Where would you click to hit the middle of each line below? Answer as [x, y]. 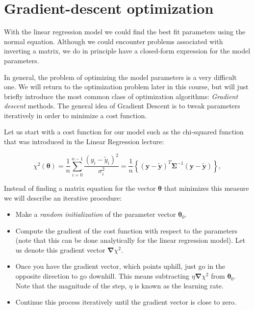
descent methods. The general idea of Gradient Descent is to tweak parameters [122, 106]
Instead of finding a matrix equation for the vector [80, 188]
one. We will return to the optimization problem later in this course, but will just [126, 87]
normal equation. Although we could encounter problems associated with [114, 41]
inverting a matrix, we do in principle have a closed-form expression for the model [127, 51]
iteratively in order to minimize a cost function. [76, 115]
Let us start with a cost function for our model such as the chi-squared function [124, 132]
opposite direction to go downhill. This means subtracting [102, 276]
